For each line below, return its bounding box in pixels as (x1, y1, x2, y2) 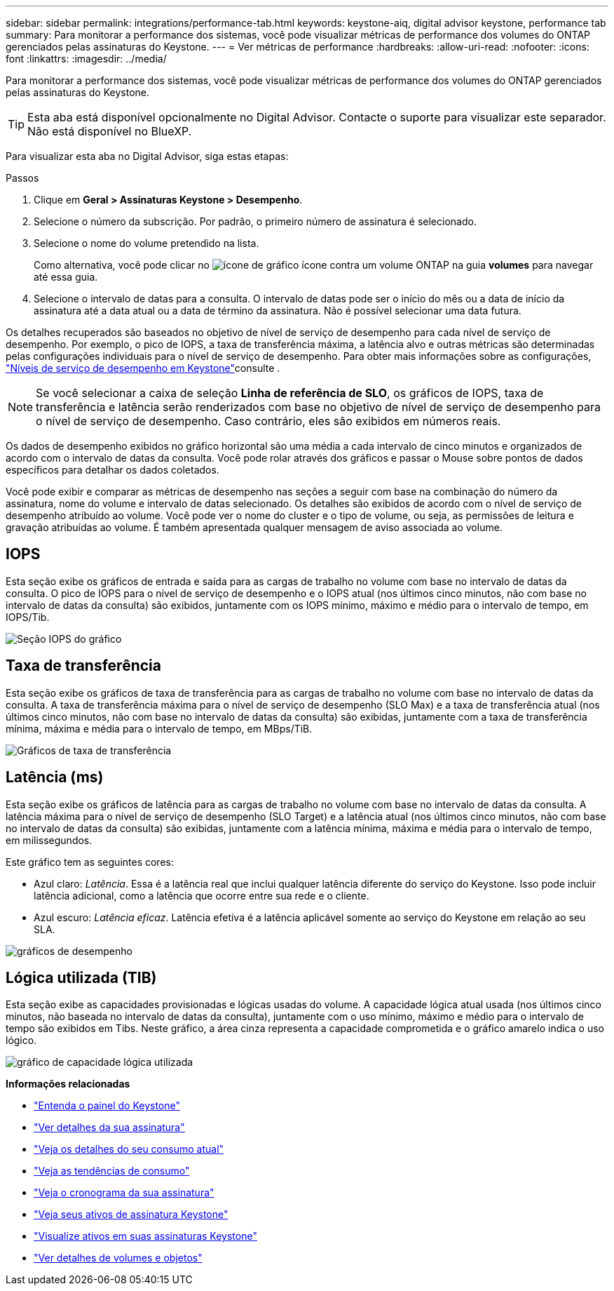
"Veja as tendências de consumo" (34, 1165, 190, 1177)
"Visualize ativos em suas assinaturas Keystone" (34, 1230, 257, 1243)
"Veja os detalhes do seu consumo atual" (34, 1143, 224, 1156)
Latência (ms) (6, 768, 104, 787)
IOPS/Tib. (6, 610, 50, 623)
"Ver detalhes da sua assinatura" (34, 1121, 185, 1134)
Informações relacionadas (6, 1078, 130, 1090)
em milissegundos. (6, 834, 93, 846)
